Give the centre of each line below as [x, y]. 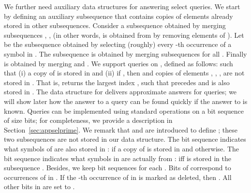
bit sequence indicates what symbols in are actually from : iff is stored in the [118, 158]
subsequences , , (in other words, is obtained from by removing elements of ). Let [124, 35]
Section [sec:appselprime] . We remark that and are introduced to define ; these [121, 129]
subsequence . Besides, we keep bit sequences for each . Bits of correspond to [118, 168]
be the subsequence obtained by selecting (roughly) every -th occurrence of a [118, 44]
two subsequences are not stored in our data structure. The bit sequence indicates [125, 139]
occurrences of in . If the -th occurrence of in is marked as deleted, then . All [118, 177]
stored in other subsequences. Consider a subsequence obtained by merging [115, 25]
